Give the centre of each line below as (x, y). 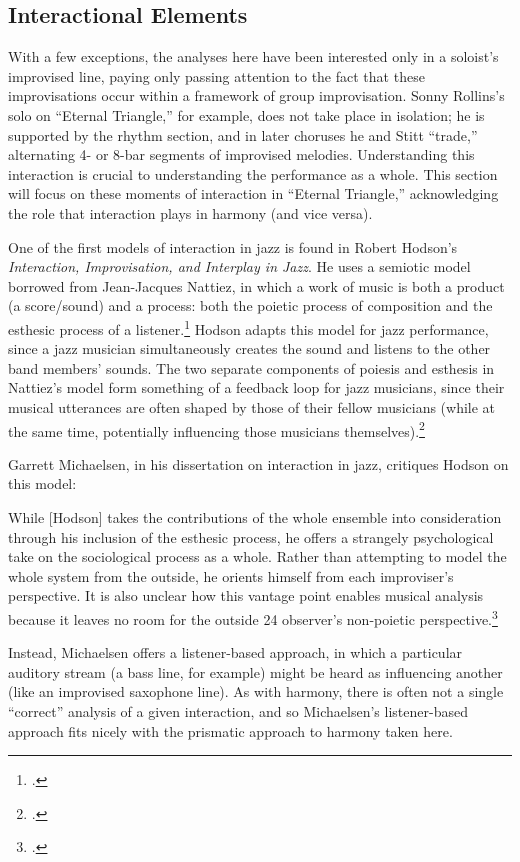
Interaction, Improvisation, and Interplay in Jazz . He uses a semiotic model (239, 266)
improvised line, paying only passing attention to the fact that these (216, 75)
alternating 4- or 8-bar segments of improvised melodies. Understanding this (241, 154)
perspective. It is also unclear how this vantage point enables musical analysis (246, 595)
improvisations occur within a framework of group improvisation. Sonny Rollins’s (256, 95)
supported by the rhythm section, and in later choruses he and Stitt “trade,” (243, 134)
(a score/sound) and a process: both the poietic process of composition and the (250, 305)
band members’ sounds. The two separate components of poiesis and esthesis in (251, 367)
